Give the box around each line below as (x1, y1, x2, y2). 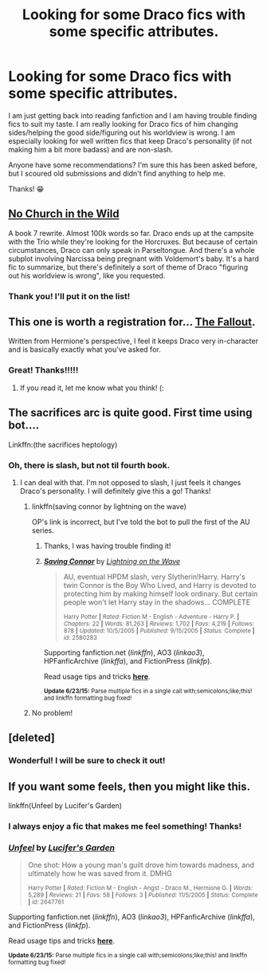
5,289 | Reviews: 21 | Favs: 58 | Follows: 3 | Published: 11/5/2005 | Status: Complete (27, 891, 258, 899)
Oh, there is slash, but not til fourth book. (8, 459, 171, 471)
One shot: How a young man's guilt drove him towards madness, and (27, 860, 255, 870)
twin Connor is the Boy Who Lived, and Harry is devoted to (63, 580, 257, 590)
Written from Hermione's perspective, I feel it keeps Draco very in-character (8, 337, 259, 346)
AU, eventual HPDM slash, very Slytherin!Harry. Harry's (63, 572, 245, 582)
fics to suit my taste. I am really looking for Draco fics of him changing (8, 119, 238, 128)
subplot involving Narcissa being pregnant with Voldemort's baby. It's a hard (8, 254, 259, 263)
